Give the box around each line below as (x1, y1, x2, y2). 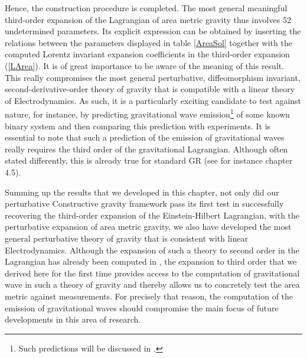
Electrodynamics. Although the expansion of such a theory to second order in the (5, 243, 299, 256)
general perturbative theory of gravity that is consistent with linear (5, 232, 248, 244)
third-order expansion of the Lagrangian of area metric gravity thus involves (5, 13, 280, 25)
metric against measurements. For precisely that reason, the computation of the (5, 289, 293, 302)
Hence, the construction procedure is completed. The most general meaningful (5, 2, 288, 14)
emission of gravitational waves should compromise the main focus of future (5, 301, 279, 314)
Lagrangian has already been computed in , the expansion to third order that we (5, 255, 297, 268)
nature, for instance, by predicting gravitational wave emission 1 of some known (5, 106, 290, 120)
